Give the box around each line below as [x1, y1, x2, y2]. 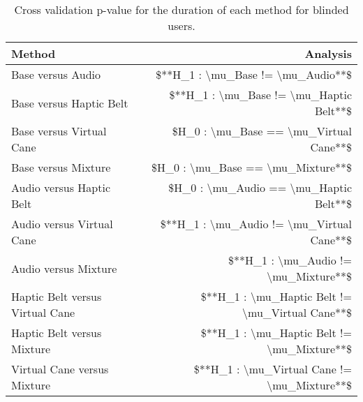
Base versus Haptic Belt [11, 94, 128, 111]
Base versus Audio [11, 66, 101, 82]
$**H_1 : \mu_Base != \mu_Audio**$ [156, 66, 352, 82]
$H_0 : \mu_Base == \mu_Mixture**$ [151, 159, 352, 175]
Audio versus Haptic [11, 179, 111, 195]
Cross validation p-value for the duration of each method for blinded [14, 1, 349, 17]
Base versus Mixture [11, 159, 111, 175]
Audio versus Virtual [11, 216, 113, 232]
